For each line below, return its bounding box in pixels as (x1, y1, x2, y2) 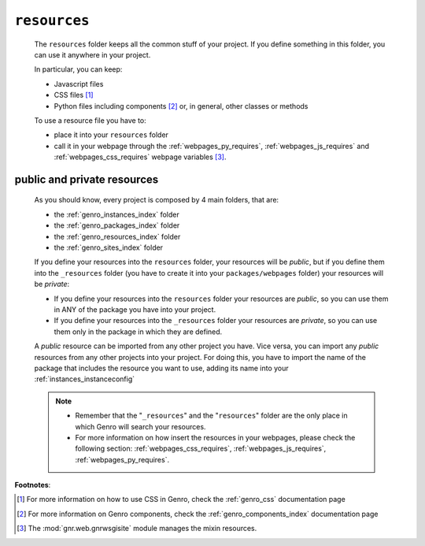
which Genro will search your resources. (75, 422, 206, 431)
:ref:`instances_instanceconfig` (34, 374, 135, 384)
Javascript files (54, 79, 104, 88)
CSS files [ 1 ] (54, 91, 94, 100)
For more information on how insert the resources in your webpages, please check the (75, 433, 356, 442)
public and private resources (14, 173, 159, 186)
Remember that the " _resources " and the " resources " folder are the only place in (75, 410, 348, 421)
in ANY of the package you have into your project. (54, 304, 216, 314)
